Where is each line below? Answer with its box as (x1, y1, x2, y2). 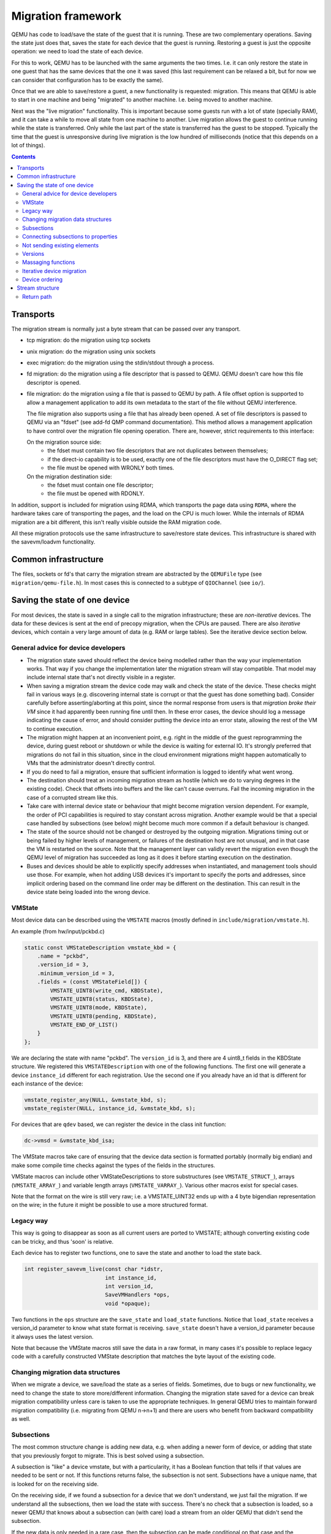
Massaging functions (22, 258, 75, 266)
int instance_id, (105, 1274, 158, 1281)
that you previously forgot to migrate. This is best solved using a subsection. (11, 1452, 205, 1459)
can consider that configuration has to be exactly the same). (11, 76, 164, 83)
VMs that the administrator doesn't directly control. (26, 760, 156, 767)
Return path (22, 293, 52, 300)
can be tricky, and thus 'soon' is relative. (11, 1238, 113, 1245)
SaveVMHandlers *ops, (105, 1292, 170, 1298)
